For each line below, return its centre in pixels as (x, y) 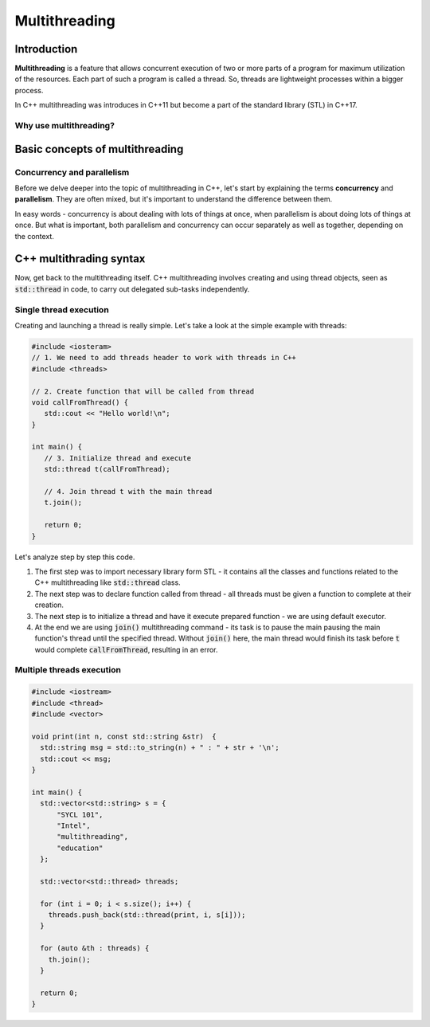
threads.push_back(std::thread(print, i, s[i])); (147, 915)
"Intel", (74, 825)
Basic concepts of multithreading (99, 149)
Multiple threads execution (68, 670)
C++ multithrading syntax (80, 259)
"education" (80, 848)
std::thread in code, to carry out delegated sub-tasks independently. (132, 289)
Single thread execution (62, 309)
